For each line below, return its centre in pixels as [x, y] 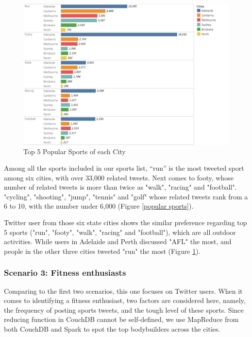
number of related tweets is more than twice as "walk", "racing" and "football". [120, 187]
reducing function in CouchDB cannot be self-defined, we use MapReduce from [121, 319]
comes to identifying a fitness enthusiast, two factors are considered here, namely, [125, 300]
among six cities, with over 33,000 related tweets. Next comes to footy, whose [119, 177]
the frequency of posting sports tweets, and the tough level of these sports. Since [124, 310]
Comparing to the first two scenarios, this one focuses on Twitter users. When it [123, 291]
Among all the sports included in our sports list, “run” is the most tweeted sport [124, 168]
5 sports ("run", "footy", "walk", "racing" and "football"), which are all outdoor [120, 232]
